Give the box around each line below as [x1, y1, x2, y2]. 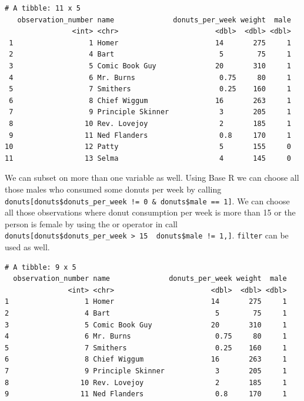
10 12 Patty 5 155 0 [5, 142, 291, 151]
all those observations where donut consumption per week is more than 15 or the [5, 206, 296, 218]
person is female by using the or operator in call [5, 217, 178, 230]
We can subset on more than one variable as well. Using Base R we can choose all [5, 171, 299, 184]
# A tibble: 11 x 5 [5, 4, 81, 12]
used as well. [5, 241, 50, 253]
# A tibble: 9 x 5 [5, 263, 76, 271]
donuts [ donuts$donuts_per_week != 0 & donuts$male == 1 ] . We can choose [5, 194, 290, 207]
